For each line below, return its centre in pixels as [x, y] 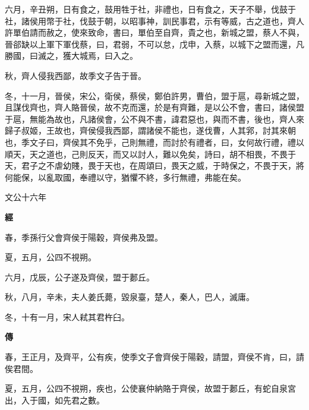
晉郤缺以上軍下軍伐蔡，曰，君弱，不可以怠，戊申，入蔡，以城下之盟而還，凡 [154, 44]
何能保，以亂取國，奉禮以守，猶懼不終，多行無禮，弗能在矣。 [125, 177]
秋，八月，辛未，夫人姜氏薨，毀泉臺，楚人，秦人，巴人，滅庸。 [130, 297]
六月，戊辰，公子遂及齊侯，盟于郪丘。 [80, 277]
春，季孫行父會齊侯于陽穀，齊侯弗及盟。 [84, 237]
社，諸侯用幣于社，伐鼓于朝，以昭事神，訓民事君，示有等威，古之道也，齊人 [154, 20]
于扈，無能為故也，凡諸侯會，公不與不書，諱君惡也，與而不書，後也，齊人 [150, 119]
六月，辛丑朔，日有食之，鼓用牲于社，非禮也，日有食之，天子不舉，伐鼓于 [150, 9]
